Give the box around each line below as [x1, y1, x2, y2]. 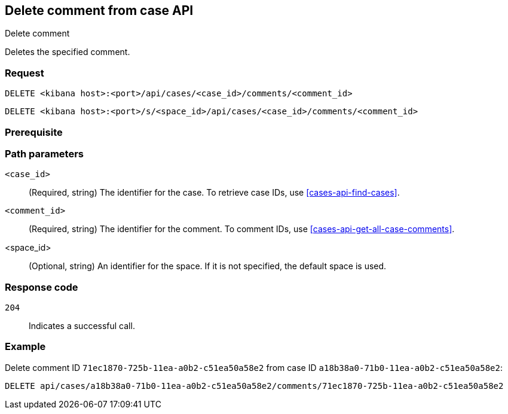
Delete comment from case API [5, 3, 194, 18]
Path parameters [5, 147, 84, 160]
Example [5, 340, 46, 353]
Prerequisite [5, 126, 63, 138]
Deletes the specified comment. [5, 47, 130, 57]
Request [5, 66, 44, 79]
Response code [5, 281, 78, 293]
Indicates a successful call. [29, 321, 135, 331]
